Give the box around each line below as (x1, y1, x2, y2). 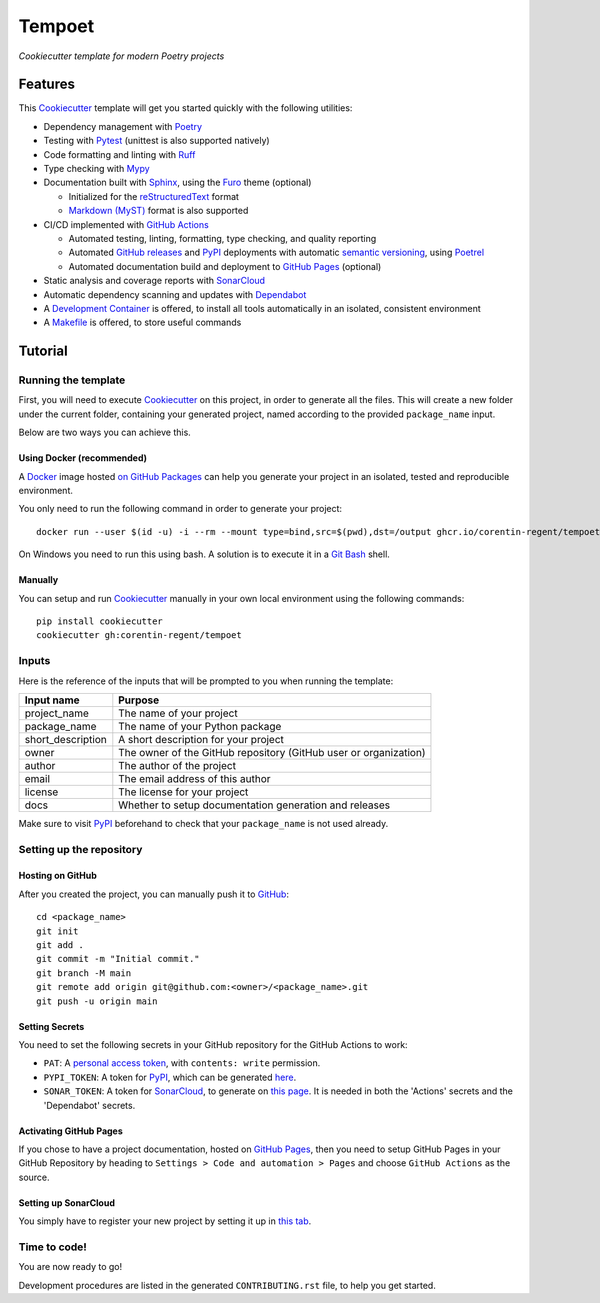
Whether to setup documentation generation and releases (118, 798, 390, 812)
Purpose (118, 693, 160, 707)
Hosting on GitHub (18, 870, 97, 882)
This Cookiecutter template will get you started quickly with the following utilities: (18, 102, 353, 114)
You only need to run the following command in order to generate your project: (18, 503, 343, 515)
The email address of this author (118, 771, 271, 785)
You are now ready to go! (18, 1261, 123, 1273)
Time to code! (18, 1240, 87, 1254)
